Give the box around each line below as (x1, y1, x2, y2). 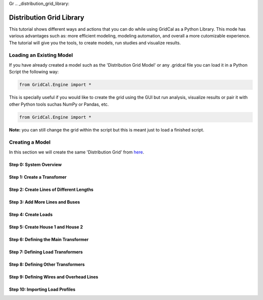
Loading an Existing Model (9, 52, 73, 58)
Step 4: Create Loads (9, 211, 53, 217)
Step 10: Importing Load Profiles (9, 286, 75, 292)
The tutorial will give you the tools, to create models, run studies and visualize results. (9, 39, 181, 46)
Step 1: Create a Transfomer (9, 174, 67, 180)
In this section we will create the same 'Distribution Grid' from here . (9, 149, 145, 155)
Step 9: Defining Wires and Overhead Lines (9, 274, 98, 280)
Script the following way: (9, 69, 59, 75)
